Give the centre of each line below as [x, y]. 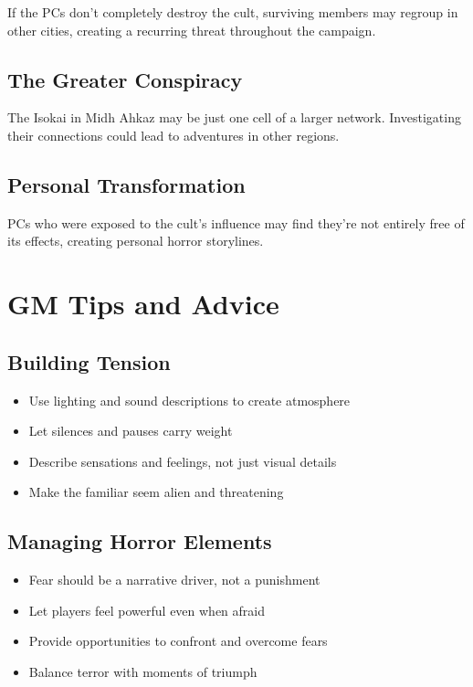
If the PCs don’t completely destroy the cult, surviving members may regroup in [233, 12]
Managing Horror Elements [140, 541]
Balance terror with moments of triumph [143, 671]
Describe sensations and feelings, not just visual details [183, 461]
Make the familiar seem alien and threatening [156, 492]
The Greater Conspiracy [125, 79]
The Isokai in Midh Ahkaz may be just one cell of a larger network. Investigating [234, 117]
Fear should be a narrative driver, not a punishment [174, 580]
